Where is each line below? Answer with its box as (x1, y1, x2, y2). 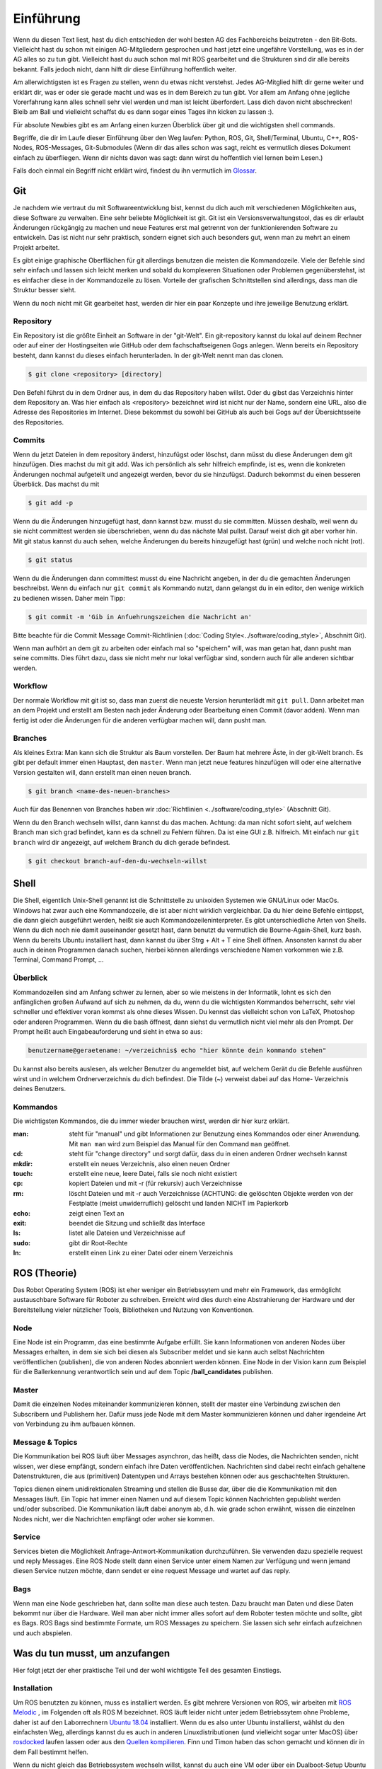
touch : (13, 1170, 33, 1178)
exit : (13, 1218, 27, 1227)
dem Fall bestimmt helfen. (13, 1748, 88, 1756)
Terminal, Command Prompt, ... (13, 955, 104, 964)
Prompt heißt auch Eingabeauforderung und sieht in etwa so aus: (13, 1027, 203, 1036)
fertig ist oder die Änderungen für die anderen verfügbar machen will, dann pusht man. (13, 715, 267, 725)
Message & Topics (13, 1437, 78, 1447)
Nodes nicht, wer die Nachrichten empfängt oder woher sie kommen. (13, 1514, 215, 1523)
